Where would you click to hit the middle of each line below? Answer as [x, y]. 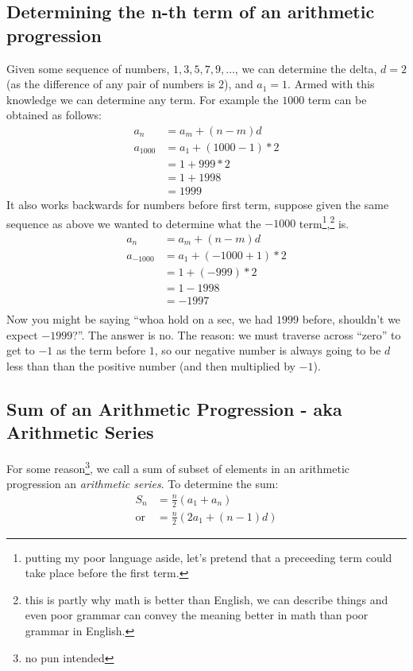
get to [21, 350]
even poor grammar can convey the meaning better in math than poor [197, 615]
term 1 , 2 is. [324, 222]
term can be [337, 99]
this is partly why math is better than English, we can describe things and [206, 599]
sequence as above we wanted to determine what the [134, 223]
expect [22, 334]
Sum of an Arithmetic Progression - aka [174, 408]
